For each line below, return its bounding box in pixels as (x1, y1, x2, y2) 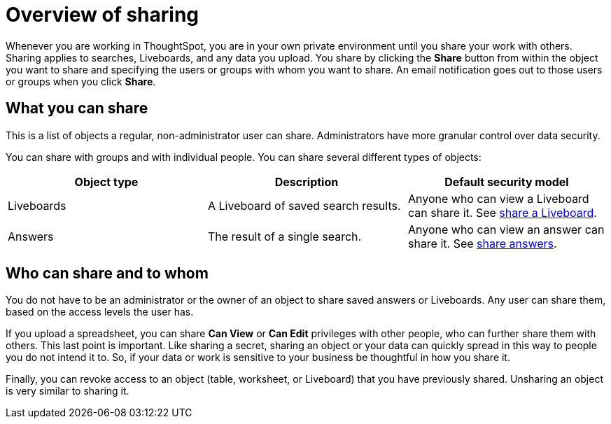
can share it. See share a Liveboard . (407, 205, 597, 220)
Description (274, 174, 339, 189)
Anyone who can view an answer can (407, 222, 605, 236)
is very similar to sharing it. (6, 385, 129, 397)
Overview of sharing (6, 3, 199, 27)
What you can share (6, 99, 148, 118)
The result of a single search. (207, 229, 362, 243)
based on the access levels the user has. (6, 306, 194, 318)
